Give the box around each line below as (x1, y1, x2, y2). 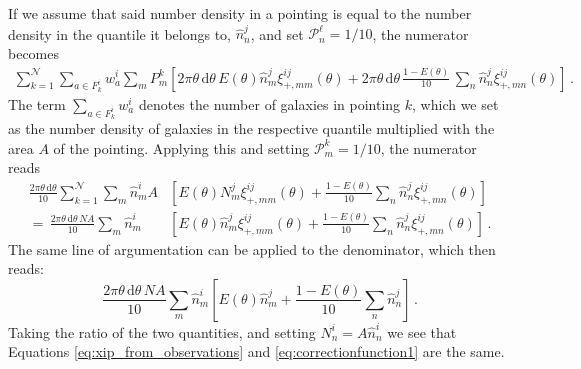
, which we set (412, 93, 499, 114)
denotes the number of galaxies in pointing (138, 93, 401, 114)
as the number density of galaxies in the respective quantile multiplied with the (8, 117, 495, 138)
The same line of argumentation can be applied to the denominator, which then (8, 238, 496, 259)
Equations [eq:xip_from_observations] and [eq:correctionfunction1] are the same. (8, 341, 505, 362)
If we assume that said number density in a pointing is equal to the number (8, 3, 472, 23)
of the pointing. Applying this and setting (53, 137, 310, 158)
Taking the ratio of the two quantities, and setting (8, 321, 316, 342)
